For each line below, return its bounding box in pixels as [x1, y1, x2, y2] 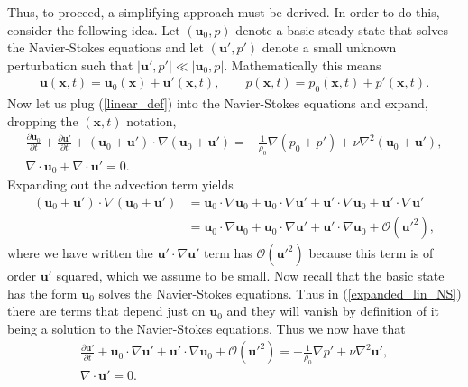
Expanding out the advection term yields [7, 175, 234, 194]
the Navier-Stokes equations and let [7, 38, 204, 57]
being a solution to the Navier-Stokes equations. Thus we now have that [7, 318, 406, 337]
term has [204, 244, 252, 263]
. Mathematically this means [224, 55, 381, 74]
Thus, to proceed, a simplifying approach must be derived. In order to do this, [7, 3, 440, 21]
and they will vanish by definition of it [226, 301, 439, 320]
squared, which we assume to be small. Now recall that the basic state [56, 266, 445, 285]
